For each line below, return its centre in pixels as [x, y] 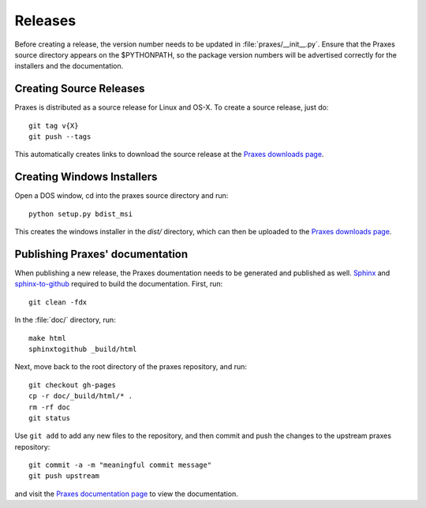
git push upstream [64, 476]
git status [50, 418]
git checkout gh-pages [73, 385]
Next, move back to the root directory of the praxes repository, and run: [131, 367]
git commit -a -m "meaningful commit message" [120, 465]
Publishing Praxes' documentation [101, 254]
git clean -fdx [58, 302]
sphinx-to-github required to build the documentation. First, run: [119, 284]
